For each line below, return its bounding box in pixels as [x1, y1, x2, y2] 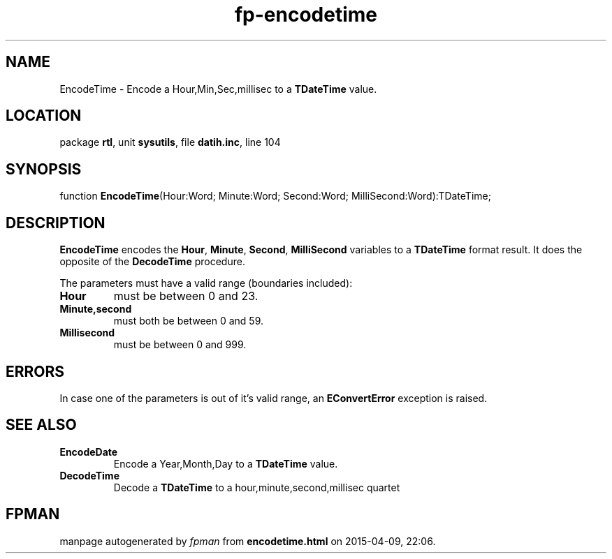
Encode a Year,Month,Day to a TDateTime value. [113, 457, 338, 470]
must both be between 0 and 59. [113, 315, 264, 327]
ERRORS [6, 362, 65, 380]
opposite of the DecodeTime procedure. [59, 255, 245, 268]
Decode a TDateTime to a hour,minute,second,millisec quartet [113, 481, 400, 493]
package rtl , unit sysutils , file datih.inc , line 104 [59, 136, 281, 149]
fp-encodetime [234, 3, 378, 27]
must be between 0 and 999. [113, 338, 247, 351]
